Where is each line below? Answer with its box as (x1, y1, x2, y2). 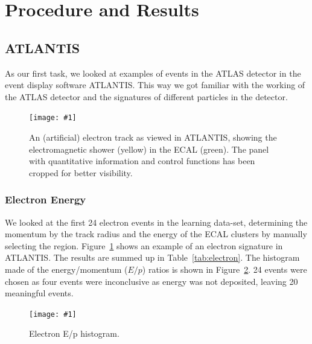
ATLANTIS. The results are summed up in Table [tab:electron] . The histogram (5, 251, 300, 264)
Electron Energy (5, 192, 86, 207)
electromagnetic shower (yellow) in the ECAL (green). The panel (29, 142, 269, 155)
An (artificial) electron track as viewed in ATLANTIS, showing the (29, 131, 277, 144)
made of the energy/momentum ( (5, 263, 128, 275)
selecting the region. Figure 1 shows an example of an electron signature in (5, 239, 283, 252)
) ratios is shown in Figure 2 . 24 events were (142, 263, 307, 275)
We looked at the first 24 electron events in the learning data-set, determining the (5, 215, 308, 228)
